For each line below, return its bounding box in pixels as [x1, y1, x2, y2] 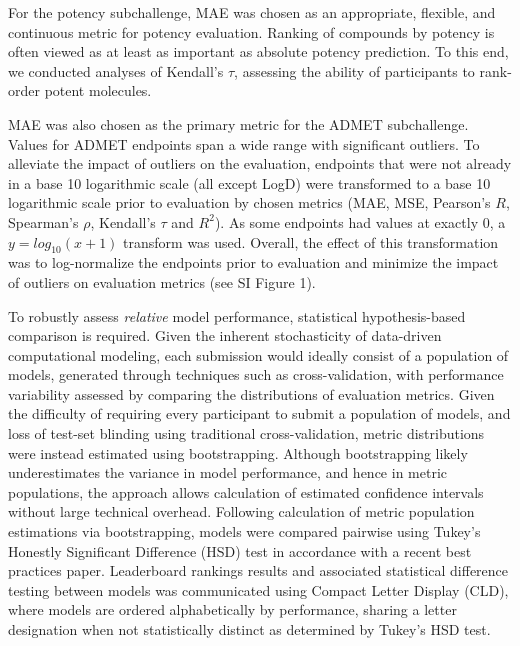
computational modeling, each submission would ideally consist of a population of [8, 344, 509, 365]
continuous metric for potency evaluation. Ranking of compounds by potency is [8, 21, 495, 42]
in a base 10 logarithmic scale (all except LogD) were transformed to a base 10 [8, 172, 491, 193]
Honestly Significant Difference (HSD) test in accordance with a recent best [8, 540, 472, 561]
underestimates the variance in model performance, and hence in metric [8, 462, 447, 483]
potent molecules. [44, 80, 152, 101]
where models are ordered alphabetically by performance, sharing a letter [8, 599, 457, 620]
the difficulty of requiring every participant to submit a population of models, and [8, 403, 511, 424]
